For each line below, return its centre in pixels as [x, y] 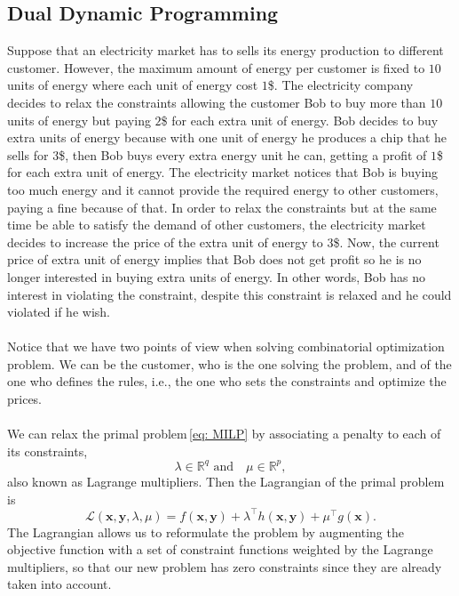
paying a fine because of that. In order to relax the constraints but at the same [222, 207]
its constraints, [47, 451]
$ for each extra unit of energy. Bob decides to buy [300, 120]
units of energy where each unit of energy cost [133, 85]
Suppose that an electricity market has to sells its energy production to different [226, 50]
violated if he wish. [59, 312]
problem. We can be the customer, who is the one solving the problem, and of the [229, 363]
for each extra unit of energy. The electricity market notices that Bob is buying [223, 172]
